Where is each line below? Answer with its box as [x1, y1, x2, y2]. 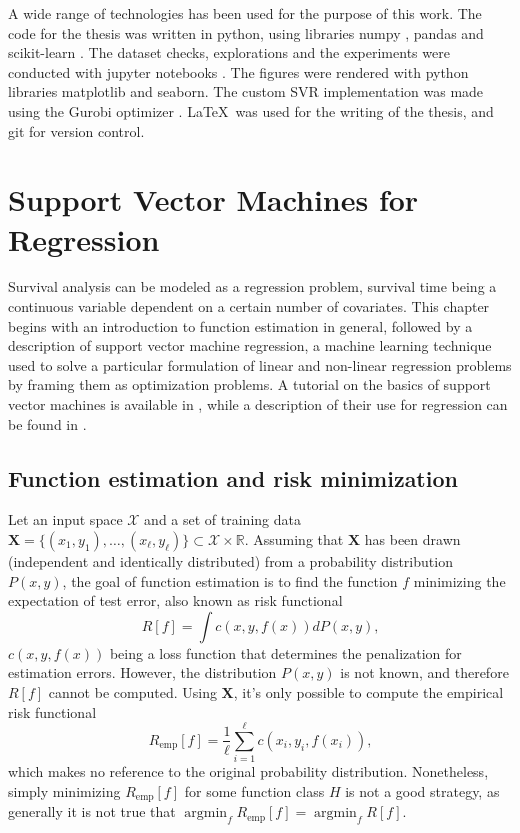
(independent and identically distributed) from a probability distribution [8, 551, 453, 572]
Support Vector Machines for [8, 179, 419, 220]
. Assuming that [244, 529, 344, 550]
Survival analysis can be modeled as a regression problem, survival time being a [8, 276, 497, 297]
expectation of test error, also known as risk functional [8, 590, 343, 611]
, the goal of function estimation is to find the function [62, 570, 398, 591]
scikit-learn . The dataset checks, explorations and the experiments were [8, 42, 450, 63]
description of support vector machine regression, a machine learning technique [8, 335, 492, 356]
